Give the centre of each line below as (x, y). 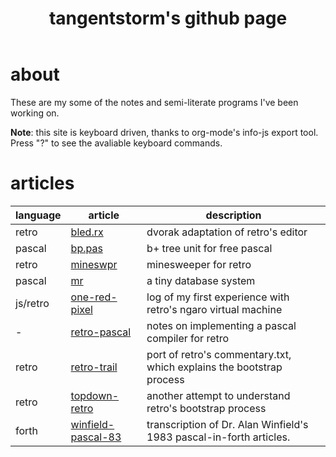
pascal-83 (96, 437)
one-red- (94, 297)
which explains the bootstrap (214, 367)
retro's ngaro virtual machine (214, 309)
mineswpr (94, 264)
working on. (35, 113)
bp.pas (86, 248)
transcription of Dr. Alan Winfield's (227, 424)
